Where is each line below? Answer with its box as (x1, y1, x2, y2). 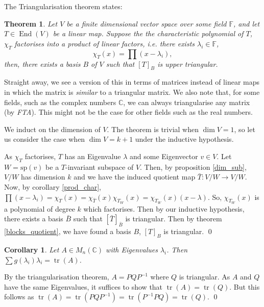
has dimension (21, 171, 65, 182)
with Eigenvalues (106, 244, 158, 254)
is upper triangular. (157, 58, 218, 69)
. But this (229, 281, 260, 292)
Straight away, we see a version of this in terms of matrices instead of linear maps (4, 76, 260, 87)
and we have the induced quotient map (74, 171, 196, 182)
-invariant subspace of (65, 161, 134, 172)
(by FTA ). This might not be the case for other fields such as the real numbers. (4, 107, 253, 117)
